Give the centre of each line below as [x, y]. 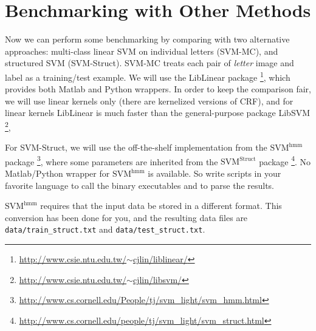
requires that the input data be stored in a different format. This [161, 206]
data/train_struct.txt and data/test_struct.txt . [105, 229]
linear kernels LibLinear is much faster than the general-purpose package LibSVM [158, 113]
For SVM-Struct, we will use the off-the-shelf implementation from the [136, 147]
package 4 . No [285, 160]
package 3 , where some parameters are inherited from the [112, 160]
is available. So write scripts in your [215, 173]
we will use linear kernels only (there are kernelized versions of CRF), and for [149, 101]
